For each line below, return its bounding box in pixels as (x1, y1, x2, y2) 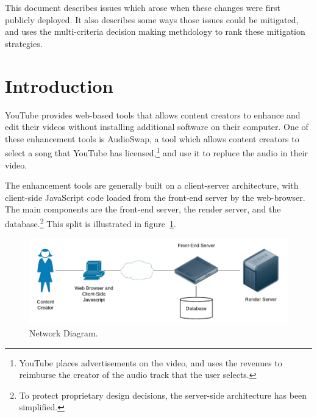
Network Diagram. (29, 327, 98, 339)
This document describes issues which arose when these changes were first (5, 1, 280, 13)
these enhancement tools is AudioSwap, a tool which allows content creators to (5, 132, 299, 145)
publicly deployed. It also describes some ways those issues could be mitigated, (5, 13, 299, 26)
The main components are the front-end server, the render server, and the (5, 203, 281, 216)
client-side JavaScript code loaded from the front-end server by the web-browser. (5, 190, 305, 203)
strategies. (5, 37, 43, 49)
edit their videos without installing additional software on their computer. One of (5, 120, 308, 133)
